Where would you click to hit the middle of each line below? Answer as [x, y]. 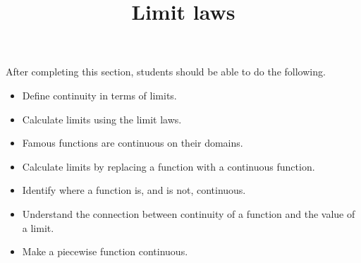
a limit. [38, 227]
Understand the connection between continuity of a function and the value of [189, 213]
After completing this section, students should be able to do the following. [166, 72]
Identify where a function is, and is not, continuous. [134, 190]
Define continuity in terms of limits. [99, 95]
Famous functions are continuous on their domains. [133, 143]
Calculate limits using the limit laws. [102, 119]
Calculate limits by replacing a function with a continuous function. [169, 166]
